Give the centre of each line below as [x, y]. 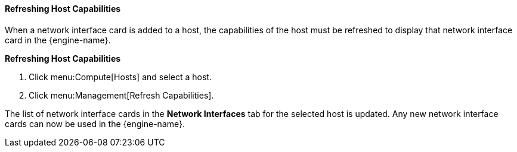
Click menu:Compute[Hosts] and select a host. [120, 77]
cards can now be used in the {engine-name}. [95, 123]
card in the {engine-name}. [58, 40]
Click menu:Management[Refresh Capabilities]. [121, 95]
